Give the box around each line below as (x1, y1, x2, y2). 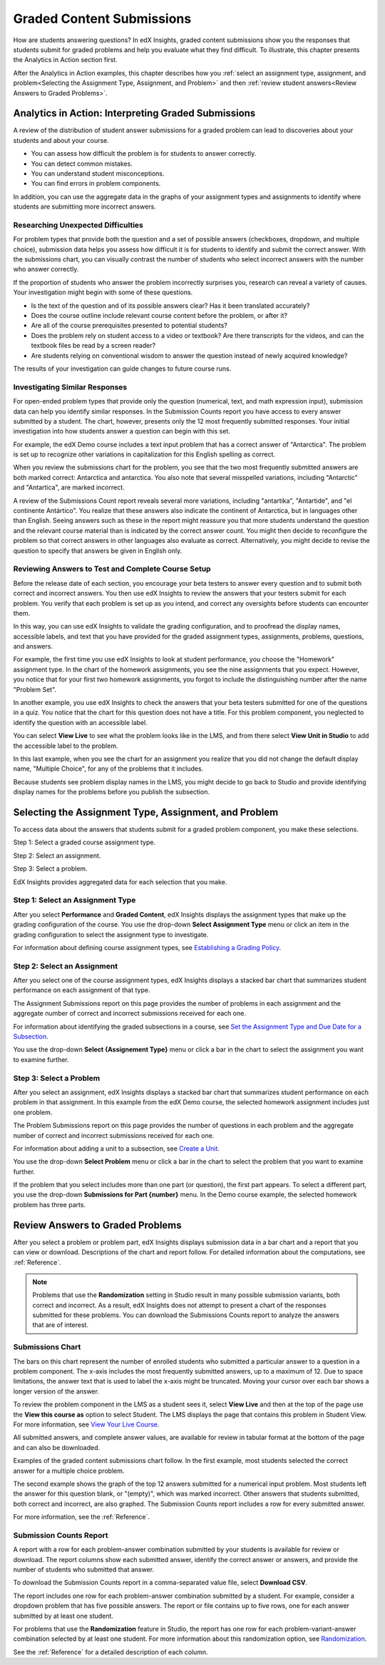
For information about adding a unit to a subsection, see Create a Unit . (13, 1144, 220, 1153)
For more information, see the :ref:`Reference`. (13, 1513, 150, 1521)
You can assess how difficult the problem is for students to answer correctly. (31, 149, 257, 158)
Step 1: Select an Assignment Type (13, 895, 136, 905)
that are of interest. (32, 1321, 89, 1329)
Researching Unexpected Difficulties (13, 220, 144, 230)
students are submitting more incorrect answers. (13, 202, 156, 211)
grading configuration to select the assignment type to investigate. (13, 930, 209, 939)
